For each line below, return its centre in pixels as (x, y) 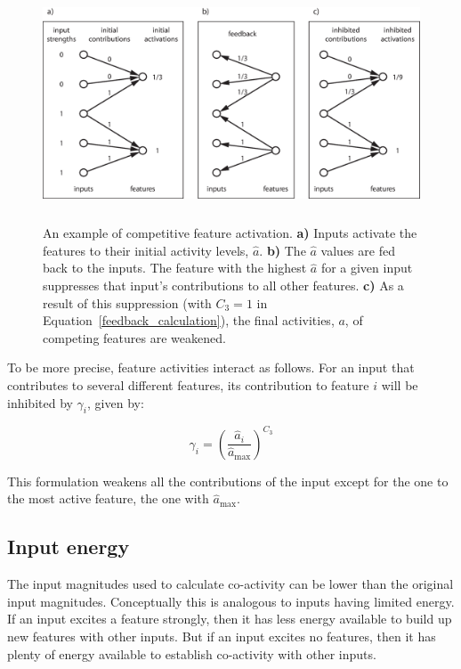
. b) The (283, 250)
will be (400, 384)
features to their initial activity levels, (146, 250)
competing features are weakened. (134, 337)
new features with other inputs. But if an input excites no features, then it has (222, 636)
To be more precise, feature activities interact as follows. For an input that (211, 367)
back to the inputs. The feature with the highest (175, 268)
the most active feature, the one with (108, 498)
